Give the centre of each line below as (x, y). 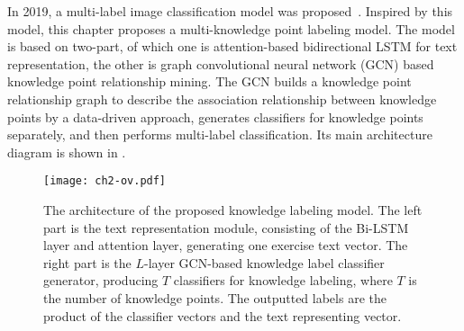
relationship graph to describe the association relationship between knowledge (222, 98)
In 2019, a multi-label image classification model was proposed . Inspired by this (230, 11)
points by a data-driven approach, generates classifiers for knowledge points (215, 116)
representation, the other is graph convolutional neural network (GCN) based (221, 63)
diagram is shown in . (67, 152)
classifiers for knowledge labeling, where (283, 280)
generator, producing (101, 280)
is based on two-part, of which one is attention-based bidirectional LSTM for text (232, 46)
